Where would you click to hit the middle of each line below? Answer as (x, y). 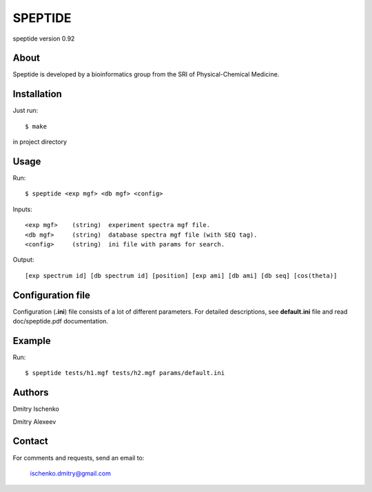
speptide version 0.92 (44, 39)
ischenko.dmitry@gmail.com (71, 473)
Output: (23, 260)
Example (32, 341)
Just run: (25, 111)
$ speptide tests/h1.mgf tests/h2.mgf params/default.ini (125, 373)
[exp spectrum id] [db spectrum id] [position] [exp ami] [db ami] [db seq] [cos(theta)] (181, 276)
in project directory (40, 142)
